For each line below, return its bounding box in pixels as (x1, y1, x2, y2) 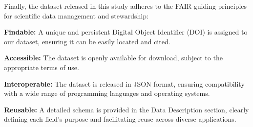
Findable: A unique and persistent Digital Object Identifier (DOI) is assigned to (4, 27, 248, 37)
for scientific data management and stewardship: (4, 10, 148, 20)
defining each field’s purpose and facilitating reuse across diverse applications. (4, 114, 236, 124)
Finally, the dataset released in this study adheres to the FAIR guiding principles (4, 1, 247, 11)
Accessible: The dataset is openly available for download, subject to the (4, 53, 223, 63)
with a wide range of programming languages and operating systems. (4, 88, 210, 98)
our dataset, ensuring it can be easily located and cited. (4, 36, 170, 46)
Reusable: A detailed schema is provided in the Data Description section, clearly (4, 104, 249, 114)
